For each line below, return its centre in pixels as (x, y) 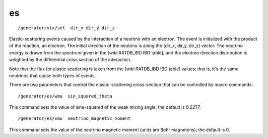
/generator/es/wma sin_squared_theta (65, 96)
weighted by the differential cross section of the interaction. (70, 60)
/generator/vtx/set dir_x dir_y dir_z (67, 28)
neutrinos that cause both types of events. (53, 75)
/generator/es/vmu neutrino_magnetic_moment (74, 118)
